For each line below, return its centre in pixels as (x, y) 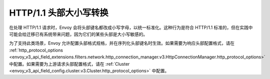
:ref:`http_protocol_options (36, 50)
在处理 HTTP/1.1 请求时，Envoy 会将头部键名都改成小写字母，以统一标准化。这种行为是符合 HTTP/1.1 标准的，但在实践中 (131, 27)
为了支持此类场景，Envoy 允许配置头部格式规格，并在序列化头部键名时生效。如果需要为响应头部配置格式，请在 (122, 43)
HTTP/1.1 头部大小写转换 (59, 13)
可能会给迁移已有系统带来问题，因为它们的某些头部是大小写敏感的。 (78, 34)
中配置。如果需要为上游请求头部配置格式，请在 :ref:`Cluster (70, 64)
